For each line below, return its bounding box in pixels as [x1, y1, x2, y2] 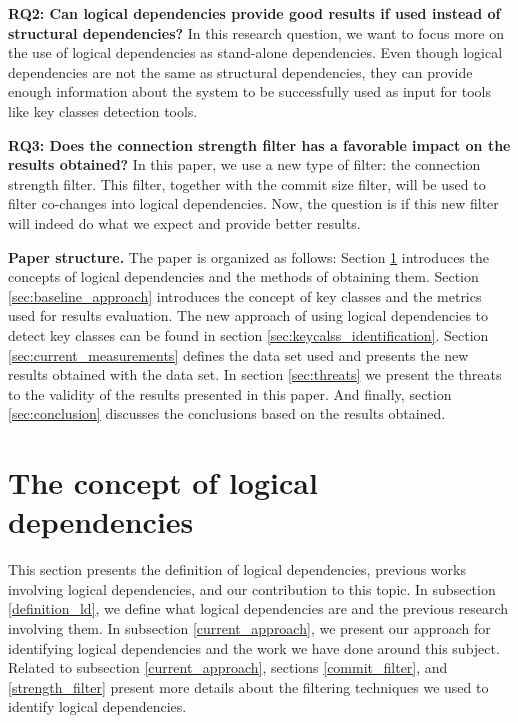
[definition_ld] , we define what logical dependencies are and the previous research [8, 598, 509, 619]
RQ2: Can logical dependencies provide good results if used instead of [8, 3, 501, 23]
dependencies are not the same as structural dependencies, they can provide [8, 61, 473, 82]
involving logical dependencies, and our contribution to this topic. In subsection [8, 578, 496, 599]
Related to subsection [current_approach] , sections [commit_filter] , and [8, 657, 448, 678]
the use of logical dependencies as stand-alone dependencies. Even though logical [8, 42, 503, 63]
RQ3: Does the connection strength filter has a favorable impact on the [8, 134, 511, 155]
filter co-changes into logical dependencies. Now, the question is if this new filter [8, 193, 499, 214]
